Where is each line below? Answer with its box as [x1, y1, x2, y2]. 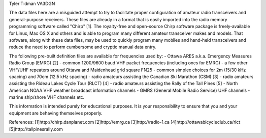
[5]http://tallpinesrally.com [9, 126, 63, 132]
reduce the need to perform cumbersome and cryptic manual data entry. [9, 44, 157, 50]
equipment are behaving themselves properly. [9, 110, 103, 116]
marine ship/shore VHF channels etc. [9, 94, 85, 100]
